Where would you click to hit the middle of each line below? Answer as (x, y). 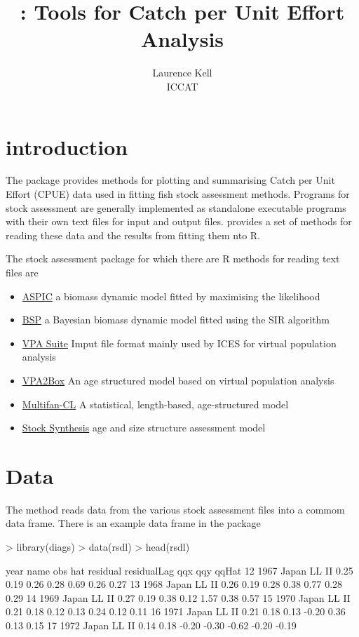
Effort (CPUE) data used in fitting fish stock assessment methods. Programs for (178, 194)
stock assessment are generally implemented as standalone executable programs (176, 207)
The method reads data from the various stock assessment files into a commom (175, 509)
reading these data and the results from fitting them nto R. (133, 235)
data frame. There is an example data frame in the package (133, 523)
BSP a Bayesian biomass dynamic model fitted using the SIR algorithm (176, 320)
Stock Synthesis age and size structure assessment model (144, 428)
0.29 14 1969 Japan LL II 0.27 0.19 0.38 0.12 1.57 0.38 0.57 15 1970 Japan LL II (178, 597)
